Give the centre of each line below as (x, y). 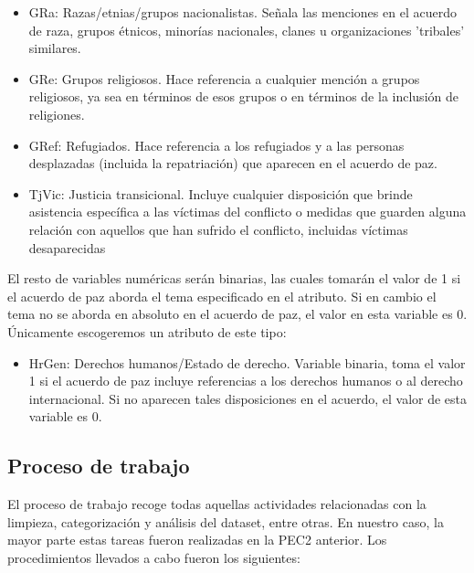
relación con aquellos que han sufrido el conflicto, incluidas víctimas (218, 229)
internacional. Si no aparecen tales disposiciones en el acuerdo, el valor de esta (248, 398)
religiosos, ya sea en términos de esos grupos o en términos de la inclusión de (243, 96)
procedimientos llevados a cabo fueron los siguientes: (154, 557)
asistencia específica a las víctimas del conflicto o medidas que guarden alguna (248, 212)
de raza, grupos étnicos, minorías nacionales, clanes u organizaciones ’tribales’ (247, 30)
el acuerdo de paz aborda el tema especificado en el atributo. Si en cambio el (222, 296)
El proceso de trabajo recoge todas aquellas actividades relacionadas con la (217, 504)
